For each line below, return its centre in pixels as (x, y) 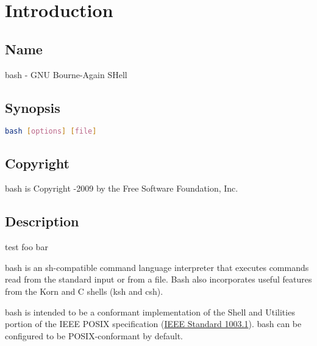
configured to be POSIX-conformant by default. (94, 335)
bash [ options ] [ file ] (51, 132)
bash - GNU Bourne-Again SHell (66, 74)
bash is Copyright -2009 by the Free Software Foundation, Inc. (122, 188)
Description (42, 221)
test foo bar (27, 247)
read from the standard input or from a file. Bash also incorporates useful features (158, 279)
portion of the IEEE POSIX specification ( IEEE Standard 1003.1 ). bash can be (153, 324)
